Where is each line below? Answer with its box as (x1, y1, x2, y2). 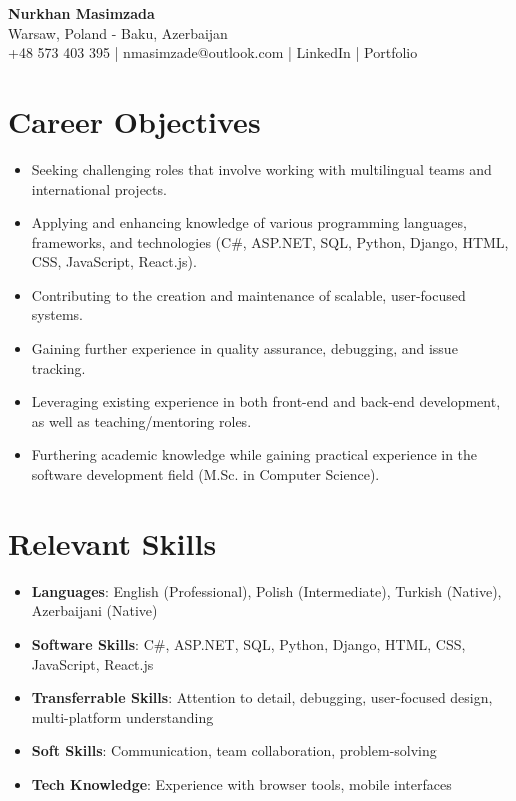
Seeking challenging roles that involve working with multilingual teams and (31, 158, 492, 179)
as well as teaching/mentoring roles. (31, 410, 252, 431)
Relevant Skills (8, 522, 217, 563)
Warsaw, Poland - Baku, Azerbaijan (8, 22, 228, 43)
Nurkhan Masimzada (8, 3, 155, 23)
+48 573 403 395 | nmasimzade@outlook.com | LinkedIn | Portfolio (8, 42, 418, 63)
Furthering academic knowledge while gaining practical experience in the (31, 444, 478, 465)
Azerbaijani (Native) (31, 600, 158, 621)
